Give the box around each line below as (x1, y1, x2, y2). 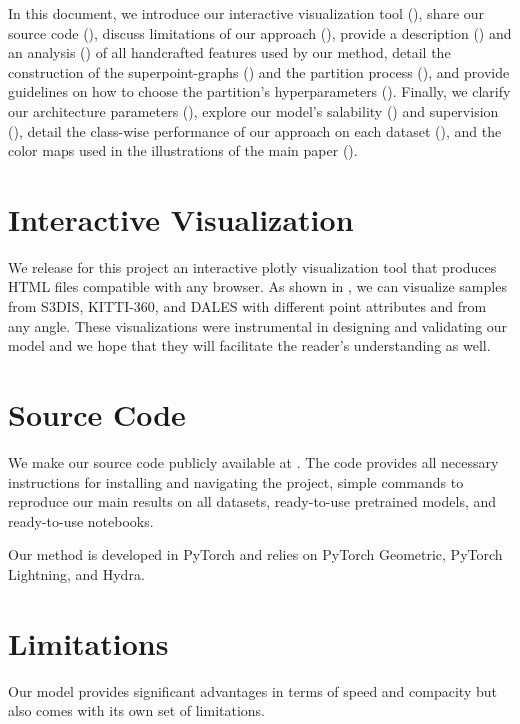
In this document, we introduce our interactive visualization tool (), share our (8, 3, 485, 23)
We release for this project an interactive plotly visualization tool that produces (8, 256, 497, 277)
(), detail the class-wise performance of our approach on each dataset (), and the (8, 120, 502, 141)
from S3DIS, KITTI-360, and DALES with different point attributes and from (8, 296, 487, 317)
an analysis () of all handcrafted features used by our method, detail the (8, 42, 451, 63)
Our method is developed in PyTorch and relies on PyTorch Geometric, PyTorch (8, 544, 503, 565)
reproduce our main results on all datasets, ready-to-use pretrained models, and (8, 491, 497, 512)
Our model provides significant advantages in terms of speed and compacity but (8, 680, 497, 701)
